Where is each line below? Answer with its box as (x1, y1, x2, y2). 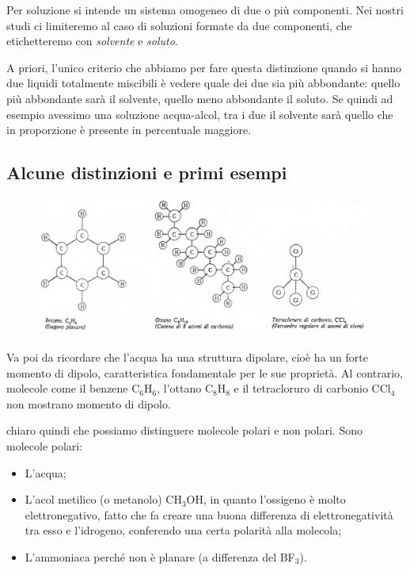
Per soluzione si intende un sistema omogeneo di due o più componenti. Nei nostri (6, 2, 404, 17)
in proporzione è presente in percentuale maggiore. (6, 121, 252, 138)
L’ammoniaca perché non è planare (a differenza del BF (25, 549, 295, 565)
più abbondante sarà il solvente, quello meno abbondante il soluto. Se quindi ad (6, 90, 393, 106)
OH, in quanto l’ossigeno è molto (186, 491, 346, 508)
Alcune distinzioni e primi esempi (6, 160, 287, 185)
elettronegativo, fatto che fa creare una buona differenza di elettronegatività (25, 506, 393, 523)
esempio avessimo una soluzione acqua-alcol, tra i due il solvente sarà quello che (6, 105, 393, 122)
